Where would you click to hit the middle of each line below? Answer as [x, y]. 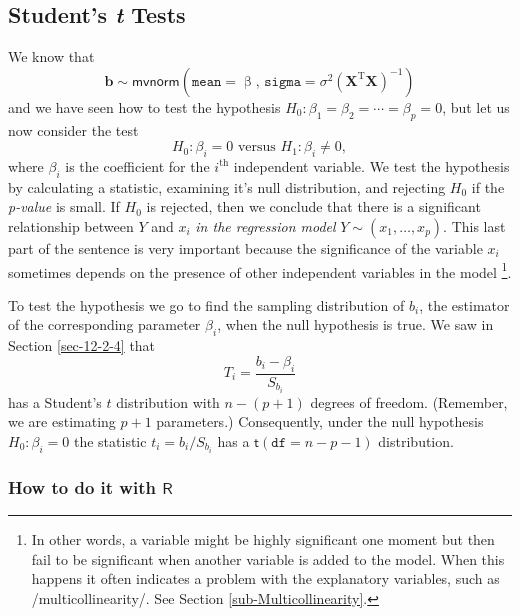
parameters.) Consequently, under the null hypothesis [320, 421]
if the [488, 186]
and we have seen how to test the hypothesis [144, 106]
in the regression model [265, 225]
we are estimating [62, 421]
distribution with [168, 401]
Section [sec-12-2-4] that [82, 345]
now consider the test [73, 129]
